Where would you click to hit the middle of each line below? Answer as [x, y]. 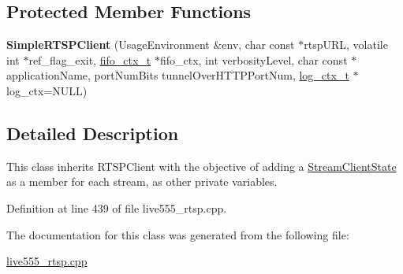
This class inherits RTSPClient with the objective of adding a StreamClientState [201, 166]
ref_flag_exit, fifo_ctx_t [90, 59]
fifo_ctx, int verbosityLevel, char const [254, 59]
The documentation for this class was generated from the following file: [178, 234]
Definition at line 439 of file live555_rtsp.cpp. [117, 207]
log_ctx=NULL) [47, 90]
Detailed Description [93, 133]
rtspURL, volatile [346, 44]
